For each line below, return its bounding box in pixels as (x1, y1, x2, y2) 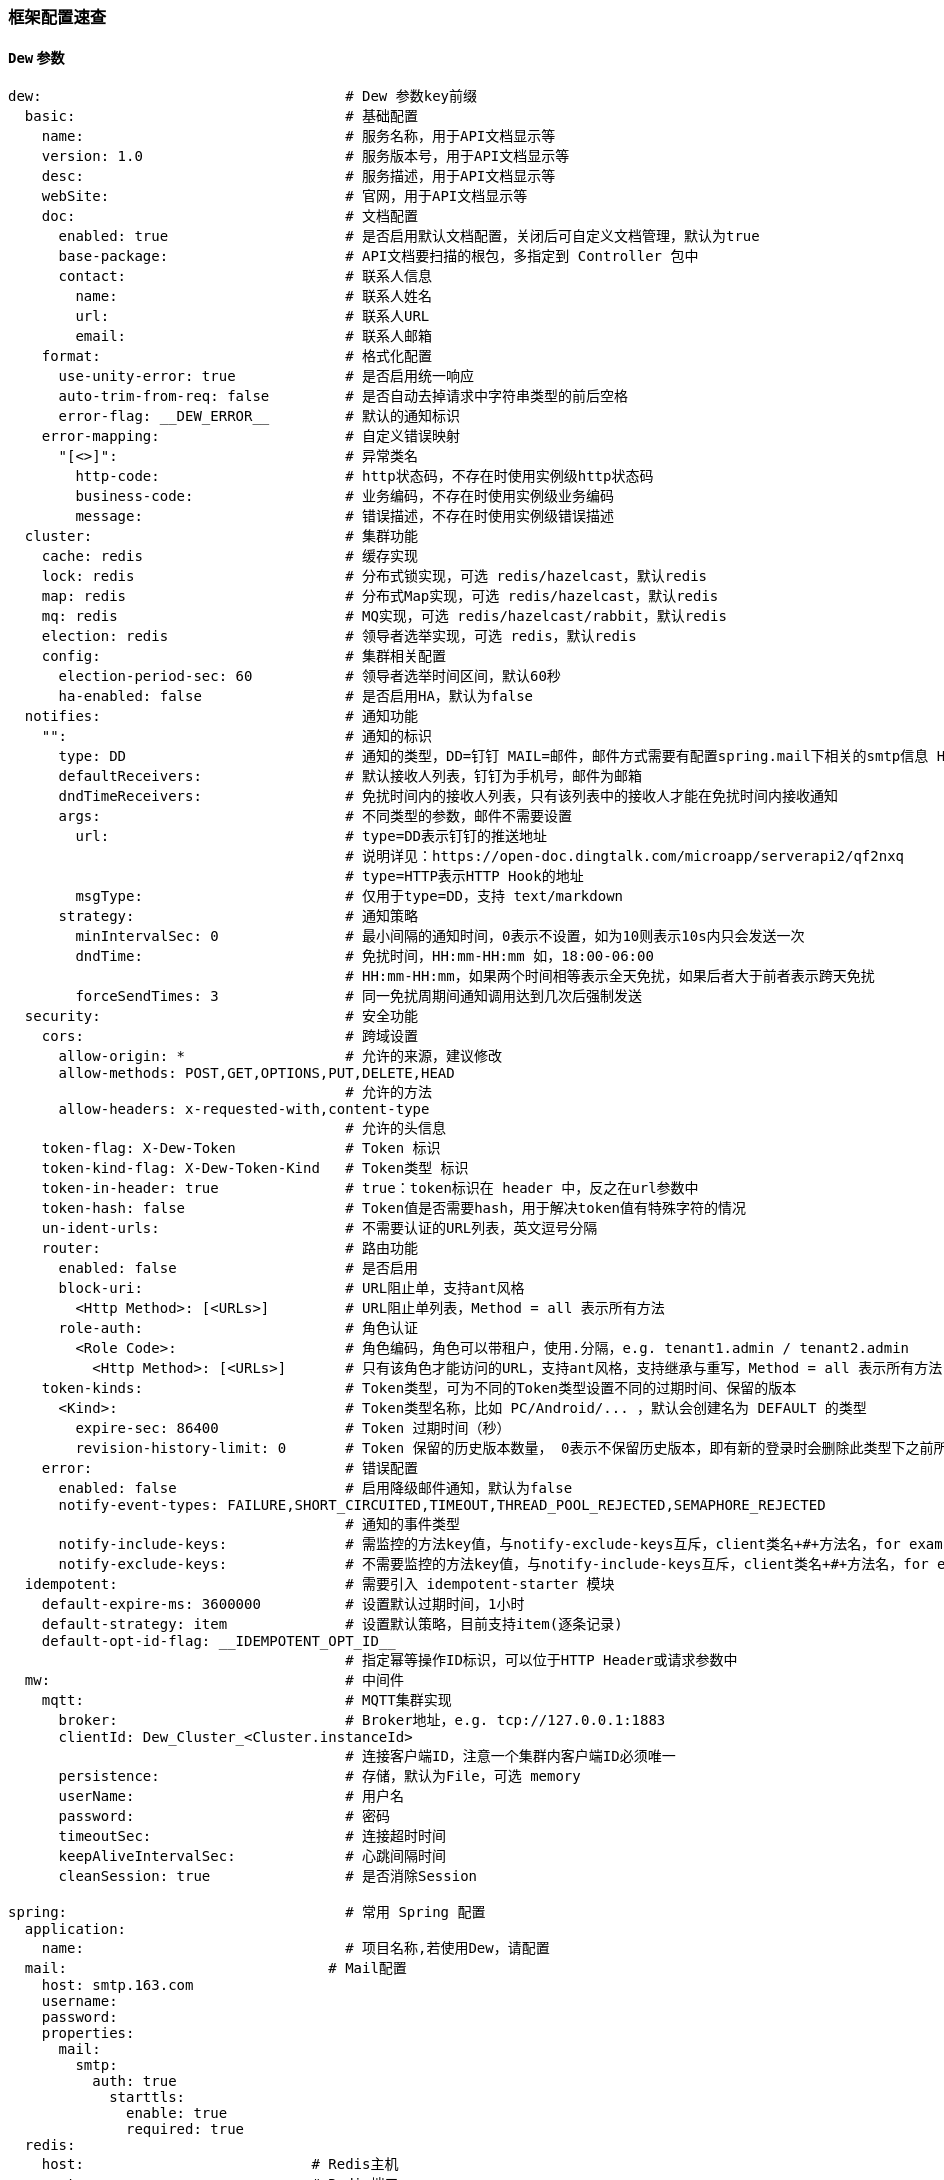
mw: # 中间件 (24, 1672, 405, 1689)
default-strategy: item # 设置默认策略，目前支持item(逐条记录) (41, 1616, 623, 1633)
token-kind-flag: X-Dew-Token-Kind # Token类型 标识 (41, 1160, 469, 1177)
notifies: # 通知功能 (24, 708, 419, 725)
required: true (126, 2121, 245, 2138)
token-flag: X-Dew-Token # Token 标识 (41, 1140, 441, 1157)
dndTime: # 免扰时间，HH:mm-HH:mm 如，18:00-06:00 (75, 948, 654, 965)
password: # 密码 (58, 1808, 391, 1825)
